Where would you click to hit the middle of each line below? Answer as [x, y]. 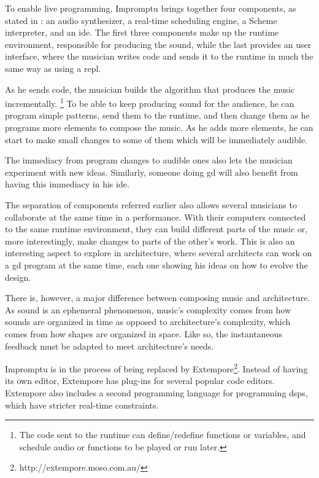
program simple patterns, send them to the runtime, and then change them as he [157, 115]
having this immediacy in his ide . [67, 184]
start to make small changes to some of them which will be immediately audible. [156, 139]
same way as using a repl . [53, 68]
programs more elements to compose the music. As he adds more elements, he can [159, 127]
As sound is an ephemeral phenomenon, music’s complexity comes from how [148, 309]
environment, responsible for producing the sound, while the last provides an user [158, 44]
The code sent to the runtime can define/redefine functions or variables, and [163, 435]
